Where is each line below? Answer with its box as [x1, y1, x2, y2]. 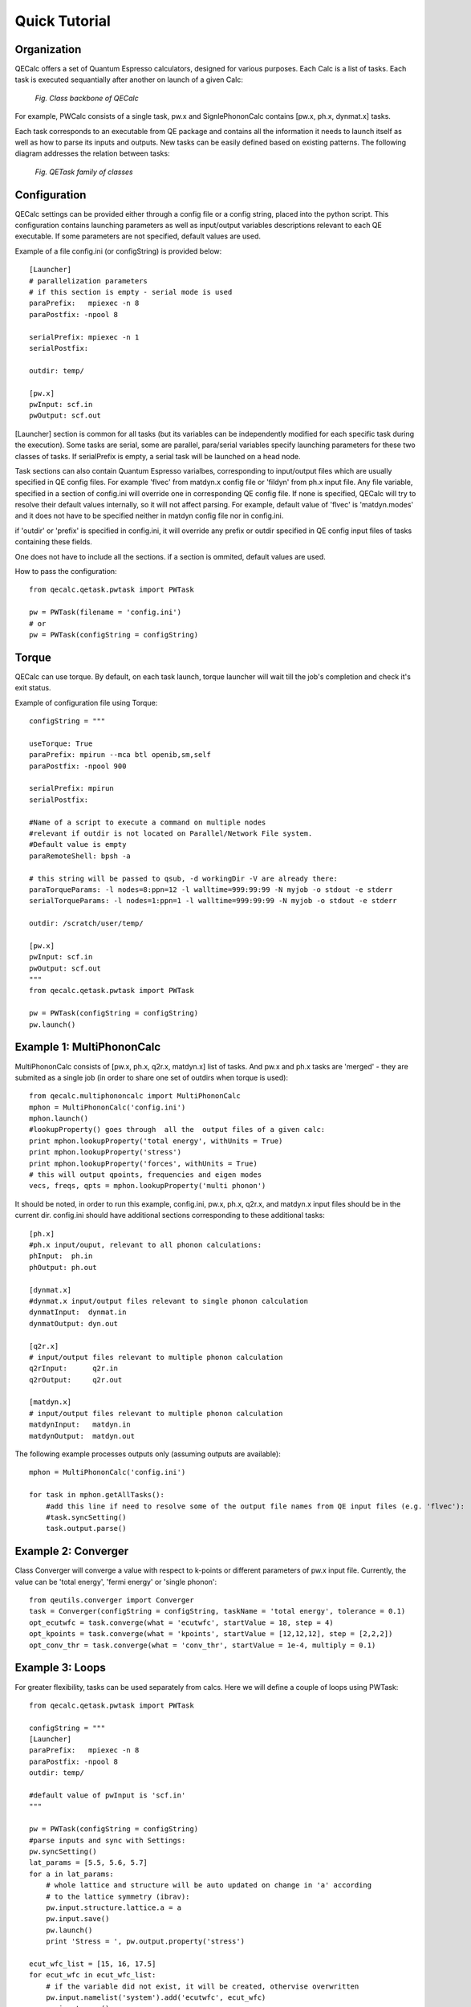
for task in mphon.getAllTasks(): [29, 1490, 164, 1500]
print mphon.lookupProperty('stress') [29, 1148, 182, 1157]
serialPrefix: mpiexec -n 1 [29, 332, 140, 341]
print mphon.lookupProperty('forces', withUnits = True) [29, 1158, 258, 1168]
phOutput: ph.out [29, 1263, 97, 1272]
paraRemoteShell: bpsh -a [29, 851, 132, 861]
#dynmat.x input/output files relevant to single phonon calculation [29, 1297, 309, 1305]
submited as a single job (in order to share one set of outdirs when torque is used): [14, 1073, 289, 1082]
